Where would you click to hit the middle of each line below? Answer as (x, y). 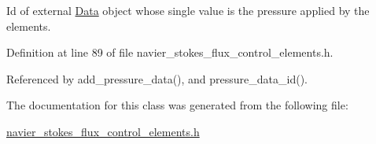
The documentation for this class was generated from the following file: (177, 105)
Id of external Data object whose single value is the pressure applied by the (188, 10)
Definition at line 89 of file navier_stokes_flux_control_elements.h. (170, 52)
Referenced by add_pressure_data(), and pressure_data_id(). (157, 78)
